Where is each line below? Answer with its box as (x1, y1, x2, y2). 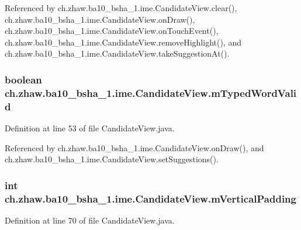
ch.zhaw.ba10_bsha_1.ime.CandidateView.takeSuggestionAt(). (5, 47, 230, 60)
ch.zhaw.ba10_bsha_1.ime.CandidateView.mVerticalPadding (5, 191, 296, 205)
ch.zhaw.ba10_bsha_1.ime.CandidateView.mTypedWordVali (5, 85, 297, 100)
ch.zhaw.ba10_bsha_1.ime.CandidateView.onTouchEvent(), (5, 25, 219, 37)
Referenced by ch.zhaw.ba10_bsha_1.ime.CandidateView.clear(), (5, 2, 237, 13)
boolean (5, 72, 42, 86)
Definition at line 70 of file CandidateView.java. (5, 214, 175, 226)
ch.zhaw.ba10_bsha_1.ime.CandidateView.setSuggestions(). (5, 153, 219, 165)
